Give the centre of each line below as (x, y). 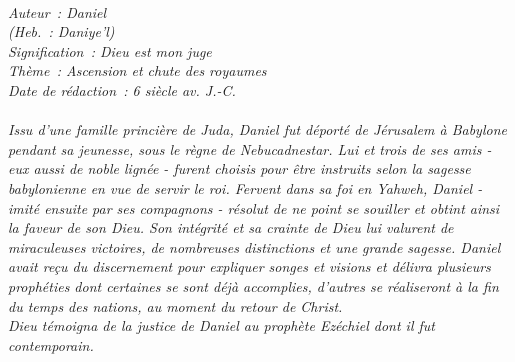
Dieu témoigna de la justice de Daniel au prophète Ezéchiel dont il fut (221, 325)
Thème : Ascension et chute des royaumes (137, 70)
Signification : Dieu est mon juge (110, 50)
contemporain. (51, 344)
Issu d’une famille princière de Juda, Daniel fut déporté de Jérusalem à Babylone (257, 129)
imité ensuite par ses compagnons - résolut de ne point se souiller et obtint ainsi (254, 207)
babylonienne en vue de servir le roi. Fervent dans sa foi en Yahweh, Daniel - (245, 187)
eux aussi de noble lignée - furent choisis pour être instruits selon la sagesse (239, 168)
